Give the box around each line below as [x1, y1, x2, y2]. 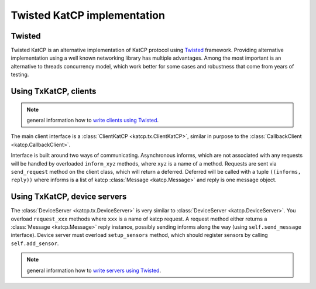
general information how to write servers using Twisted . [26, 267, 161, 274]
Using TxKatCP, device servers [11, 192, 127, 202]
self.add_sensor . [11, 240, 59, 247]
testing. [11, 71, 29, 78]
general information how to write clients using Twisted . [26, 117, 159, 124]
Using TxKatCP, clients [11, 87, 97, 97]
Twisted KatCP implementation [11, 9, 165, 22]
